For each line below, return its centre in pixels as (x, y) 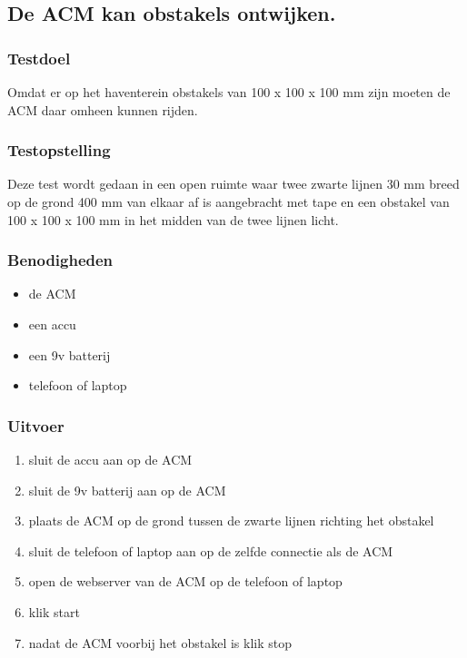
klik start (54, 611)
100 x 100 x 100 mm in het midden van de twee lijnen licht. (173, 219)
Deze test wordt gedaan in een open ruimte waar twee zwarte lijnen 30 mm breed (233, 184)
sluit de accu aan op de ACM (110, 459)
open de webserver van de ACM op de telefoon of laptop (185, 581)
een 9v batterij (70, 354)
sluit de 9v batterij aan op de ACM (127, 490)
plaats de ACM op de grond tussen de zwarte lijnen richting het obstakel (231, 521)
